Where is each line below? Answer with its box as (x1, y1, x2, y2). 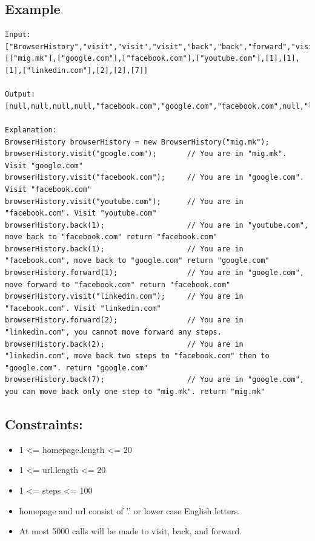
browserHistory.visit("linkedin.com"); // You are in (5, 292, 244, 301)
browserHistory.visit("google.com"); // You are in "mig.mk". (5, 149, 287, 158)
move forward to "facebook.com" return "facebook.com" (5, 280, 231, 289)
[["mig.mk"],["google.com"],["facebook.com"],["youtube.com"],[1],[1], (5, 54, 300, 63)
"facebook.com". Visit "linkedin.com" (5, 304, 161, 313)
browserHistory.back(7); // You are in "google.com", (5, 375, 304, 384)
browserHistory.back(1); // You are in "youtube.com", (5, 220, 309, 230)
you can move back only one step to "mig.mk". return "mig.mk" (5, 387, 265, 396)
